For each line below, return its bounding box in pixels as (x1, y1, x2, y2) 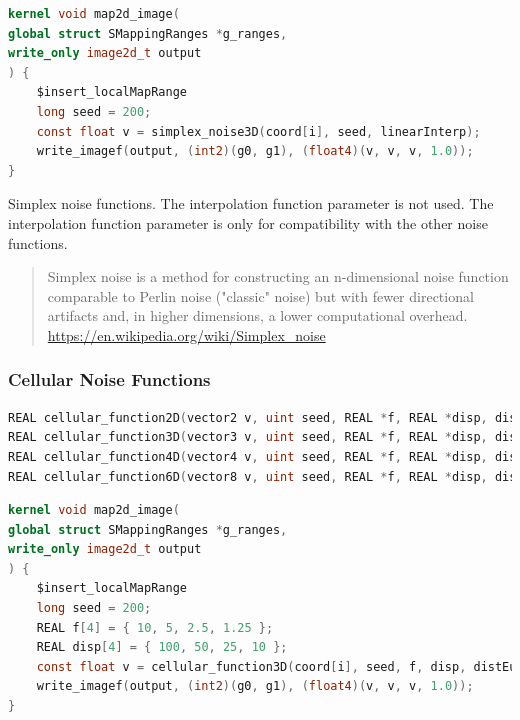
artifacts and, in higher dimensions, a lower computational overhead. (47, 305, 468, 326)
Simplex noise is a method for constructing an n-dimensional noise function (47, 266, 509, 287)
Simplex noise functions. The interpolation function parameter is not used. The (8, 193, 494, 214)
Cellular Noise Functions (8, 367, 211, 392)
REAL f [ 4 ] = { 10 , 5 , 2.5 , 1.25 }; (36, 620, 274, 635)
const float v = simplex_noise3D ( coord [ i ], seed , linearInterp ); (36, 124, 481, 139)
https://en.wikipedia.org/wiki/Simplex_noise (47, 324, 326, 345)
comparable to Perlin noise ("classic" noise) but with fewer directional (47, 285, 474, 306)
